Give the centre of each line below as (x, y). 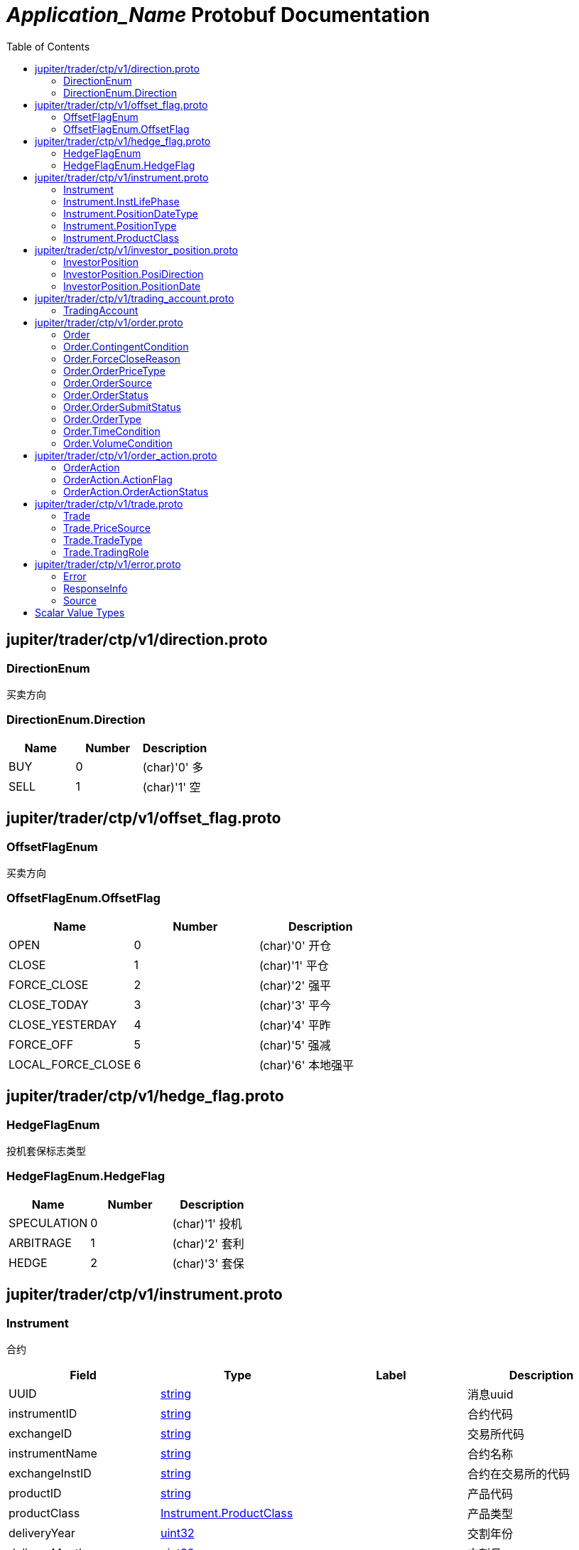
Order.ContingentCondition (126, 346)
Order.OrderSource (108, 383)
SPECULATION (48, 1223)
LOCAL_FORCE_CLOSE (70, 1064)
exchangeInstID (50, 1473)
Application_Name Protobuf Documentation (218, 15)
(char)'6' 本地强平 (307, 1065)
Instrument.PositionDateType (131, 213)
